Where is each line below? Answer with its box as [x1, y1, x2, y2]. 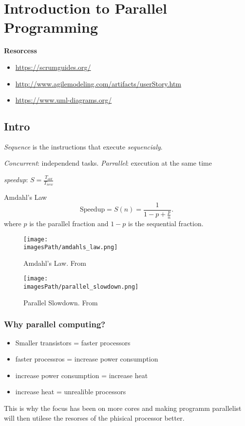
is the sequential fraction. [128, 218, 204, 228]
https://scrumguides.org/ [15, 62, 91, 72]
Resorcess [4, 45, 37, 56]
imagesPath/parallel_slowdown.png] [23, 283, 139, 291]
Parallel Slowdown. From [23, 297, 98, 307]
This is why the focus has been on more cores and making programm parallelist [4, 403, 242, 413]
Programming [4, 17, 98, 37]
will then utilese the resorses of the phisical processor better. [4, 412, 185, 423]
